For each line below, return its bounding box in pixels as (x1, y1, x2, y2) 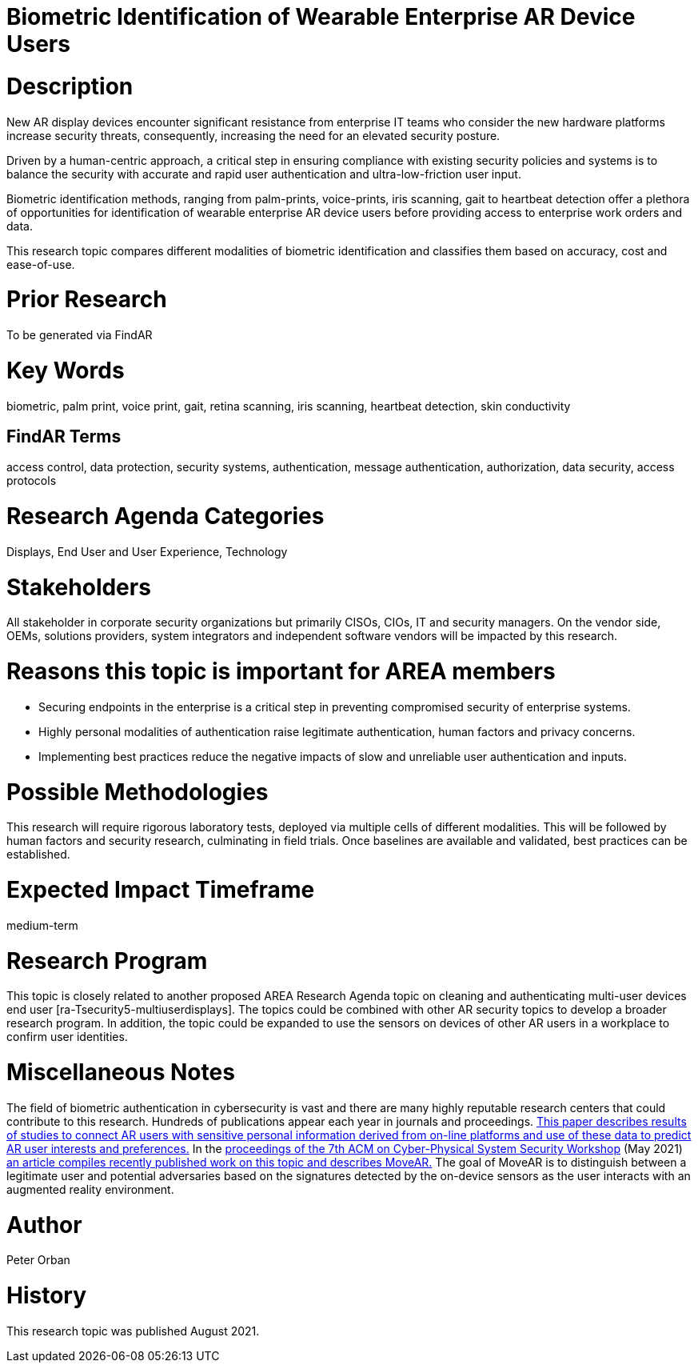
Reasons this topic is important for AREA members (6, 658, 556, 686)
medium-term (6, 918, 78, 932)
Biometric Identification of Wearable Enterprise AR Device (6, 3, 636, 30)
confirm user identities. (6, 1030, 128, 1044)
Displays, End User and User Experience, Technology (6, 544, 288, 558)
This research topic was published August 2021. (6, 1323, 260, 1338)
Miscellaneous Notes (6, 1059, 235, 1087)
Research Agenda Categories (6, 502, 325, 530)
